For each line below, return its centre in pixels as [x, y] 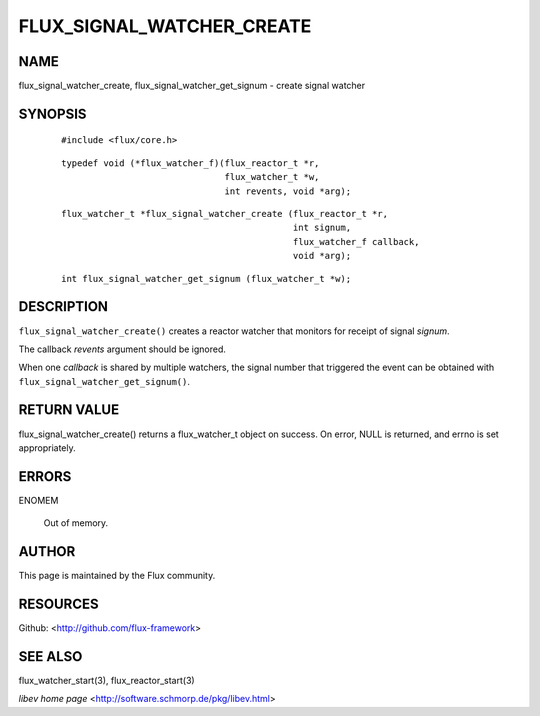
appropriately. [47, 447]
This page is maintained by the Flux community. [117, 576]
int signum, [322, 228]
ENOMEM [38, 500]
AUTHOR [47, 551]
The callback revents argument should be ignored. [122, 349]
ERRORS [45, 476]
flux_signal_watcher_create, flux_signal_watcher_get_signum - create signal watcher [192, 86]
